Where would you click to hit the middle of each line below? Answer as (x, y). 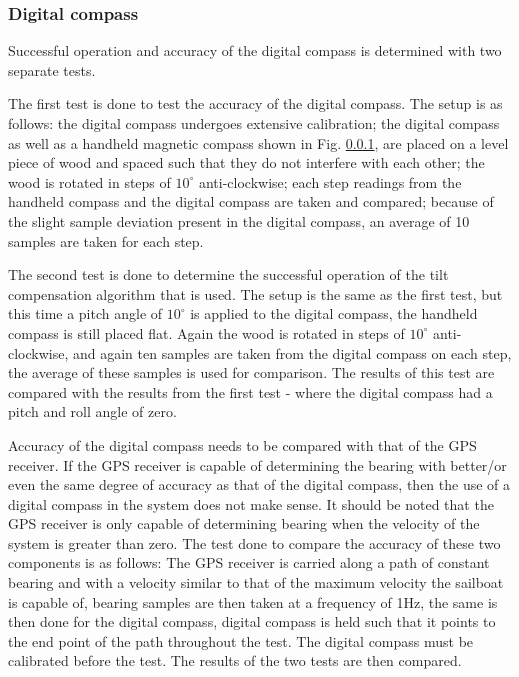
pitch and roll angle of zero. (92, 411)
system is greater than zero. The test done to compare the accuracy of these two (254, 542)
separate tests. (52, 69)
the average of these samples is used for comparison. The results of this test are (251, 372)
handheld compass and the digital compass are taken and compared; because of (251, 201)
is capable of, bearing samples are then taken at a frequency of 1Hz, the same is (253, 601)
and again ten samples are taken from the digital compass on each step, (292, 352)
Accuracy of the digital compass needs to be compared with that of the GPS (242, 444)
